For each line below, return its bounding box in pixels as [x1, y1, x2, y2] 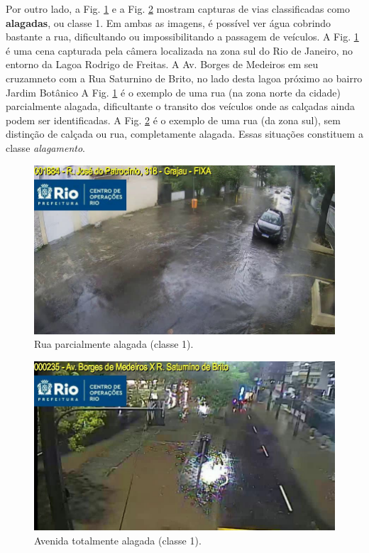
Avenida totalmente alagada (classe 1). [34, 532, 202, 547]
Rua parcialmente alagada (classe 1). [34, 336, 194, 351]
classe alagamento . [6, 140, 85, 155]
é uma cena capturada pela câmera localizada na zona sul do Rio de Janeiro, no [6, 43, 353, 58]
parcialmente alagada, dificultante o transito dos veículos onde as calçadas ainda [6, 99, 356, 114]
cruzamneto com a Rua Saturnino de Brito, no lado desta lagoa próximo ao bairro [6, 70, 363, 85]
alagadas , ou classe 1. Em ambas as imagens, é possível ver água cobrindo [6, 15, 331, 30]
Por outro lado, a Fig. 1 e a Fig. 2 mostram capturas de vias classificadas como [6, 1, 350, 16]
